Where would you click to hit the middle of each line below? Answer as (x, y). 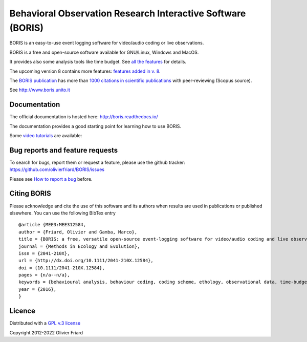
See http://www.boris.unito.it (40, 90)
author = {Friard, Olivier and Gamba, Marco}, (78, 232)
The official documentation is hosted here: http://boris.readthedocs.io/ (84, 117)
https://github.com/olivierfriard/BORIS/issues (57, 169)
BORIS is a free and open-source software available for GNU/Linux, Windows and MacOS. (104, 52)
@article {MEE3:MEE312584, (52, 225)
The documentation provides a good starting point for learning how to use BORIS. (95, 126)
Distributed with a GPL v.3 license (45, 323)
